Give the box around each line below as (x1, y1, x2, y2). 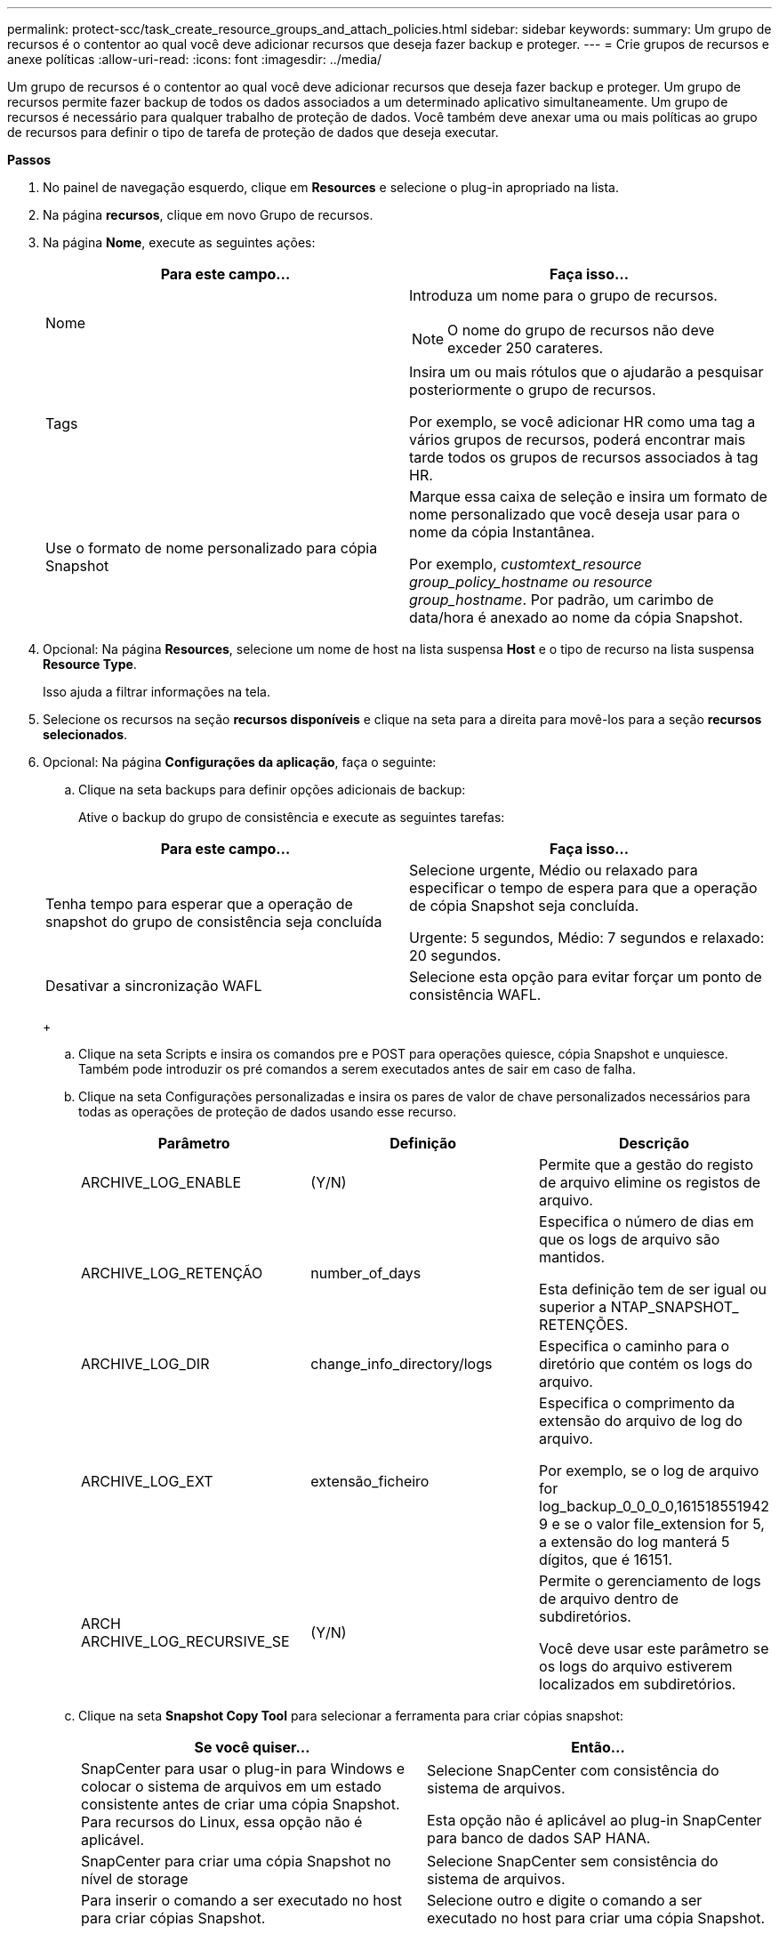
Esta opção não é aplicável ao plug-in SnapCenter (427, 1811, 762, 1829)
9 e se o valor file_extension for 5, (539, 1515, 765, 1533)
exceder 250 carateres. (447, 339, 604, 357)
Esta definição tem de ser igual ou (539, 1280, 767, 1298)
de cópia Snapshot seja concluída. (409, 897, 639, 915)
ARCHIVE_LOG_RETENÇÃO (81, 1264, 263, 1282)
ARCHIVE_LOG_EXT (81, 1472, 213, 1490)
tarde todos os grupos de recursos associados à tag (409, 448, 759, 466)
